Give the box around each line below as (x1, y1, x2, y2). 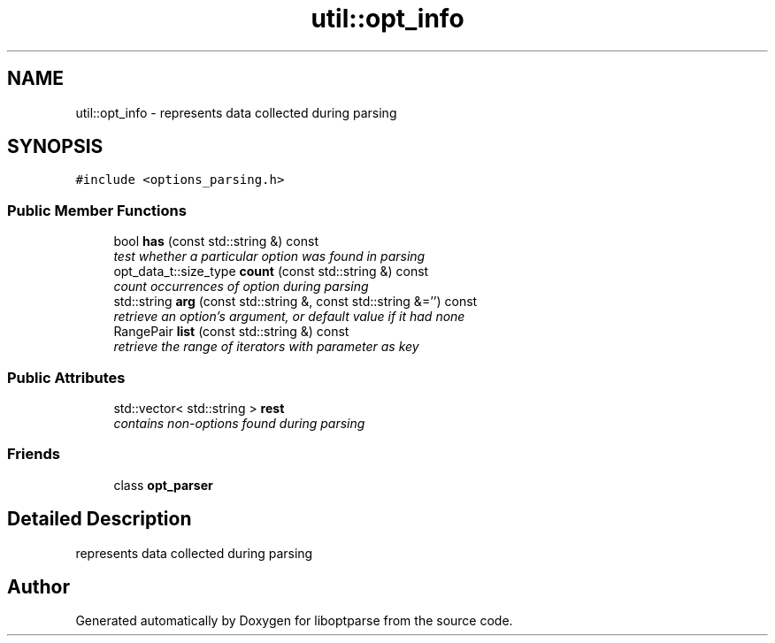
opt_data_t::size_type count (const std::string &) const (113, 264, 429, 279)
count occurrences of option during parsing (113, 279, 369, 295)
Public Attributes (7, 368, 126, 387)
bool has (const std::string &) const (113, 233, 318, 249)
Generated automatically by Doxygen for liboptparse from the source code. (75, 613, 513, 629)
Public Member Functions (7, 201, 187, 219)
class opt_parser (113, 477, 213, 493)
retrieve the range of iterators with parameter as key (113, 339, 419, 355)
